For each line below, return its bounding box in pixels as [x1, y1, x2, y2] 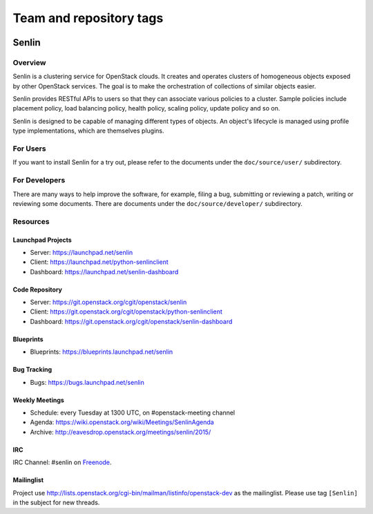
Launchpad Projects [12, 236, 72, 244]
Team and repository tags [12, 10, 164, 26]
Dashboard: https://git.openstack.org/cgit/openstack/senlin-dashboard [30, 317, 233, 325]
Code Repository [12, 285, 62, 294]
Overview [12, 57, 46, 67]
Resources [12, 216, 50, 226]
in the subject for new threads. [12, 498, 100, 506]
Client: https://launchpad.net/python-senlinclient [30, 258, 169, 266]
